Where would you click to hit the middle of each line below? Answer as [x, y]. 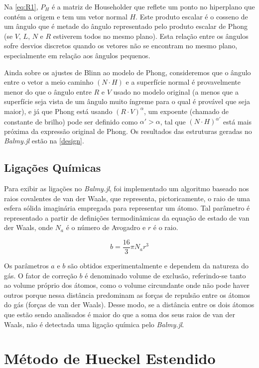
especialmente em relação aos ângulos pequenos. [77, 55]
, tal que [173, 121]
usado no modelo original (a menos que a [176, 91]
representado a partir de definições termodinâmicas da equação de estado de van [127, 217]
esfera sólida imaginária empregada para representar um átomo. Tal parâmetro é [127, 208]
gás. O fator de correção [41, 275]
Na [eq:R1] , [21, 6]
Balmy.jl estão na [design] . [44, 141]
